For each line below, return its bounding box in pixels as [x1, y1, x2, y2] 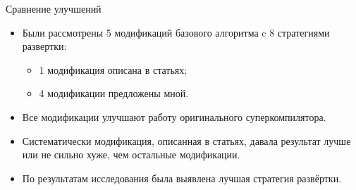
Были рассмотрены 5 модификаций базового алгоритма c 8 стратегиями [22, 25, 330, 39]
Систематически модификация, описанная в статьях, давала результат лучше [22, 133, 351, 148]
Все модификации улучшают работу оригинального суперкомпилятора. [22, 109, 326, 124]
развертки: [22, 39, 67, 53]
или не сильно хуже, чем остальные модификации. [22, 147, 240, 162]
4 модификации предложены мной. [39, 86, 189, 101]
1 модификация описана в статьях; [39, 62, 188, 77]
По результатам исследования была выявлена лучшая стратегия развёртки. [22, 170, 342, 185]
